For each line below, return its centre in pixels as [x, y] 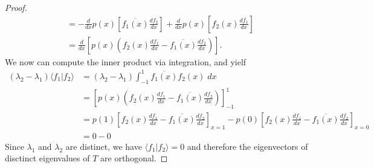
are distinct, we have [104, 146]
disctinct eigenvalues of [47, 158]
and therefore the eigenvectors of [247, 146]
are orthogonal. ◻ [134, 158]
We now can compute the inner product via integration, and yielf [126, 61]
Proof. [16, 7]
